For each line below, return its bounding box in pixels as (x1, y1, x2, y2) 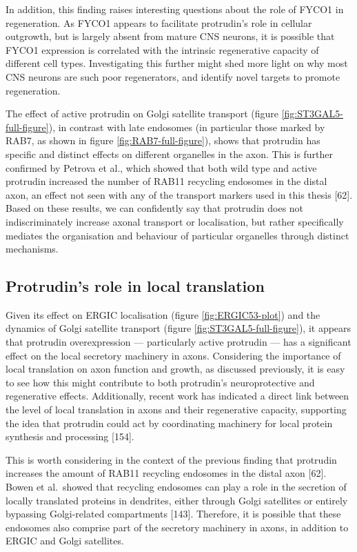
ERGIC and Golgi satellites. (6, 533, 124, 548)
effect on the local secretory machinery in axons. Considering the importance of (6, 348, 341, 362)
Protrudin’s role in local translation (6, 275, 265, 297)
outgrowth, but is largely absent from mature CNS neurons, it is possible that (6, 29, 335, 43)
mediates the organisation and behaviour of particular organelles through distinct (6, 228, 349, 242)
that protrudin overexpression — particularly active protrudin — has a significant (6, 335, 351, 349)
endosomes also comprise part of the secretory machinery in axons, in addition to (6, 520, 349, 534)
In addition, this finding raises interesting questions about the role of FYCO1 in (6, 2, 344, 16)
